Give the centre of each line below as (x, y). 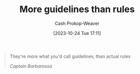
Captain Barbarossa (31, 66)
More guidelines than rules (77, 9)
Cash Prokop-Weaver (77, 23)
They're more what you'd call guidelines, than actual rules (70, 56)
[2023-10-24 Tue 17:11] (77, 33)
